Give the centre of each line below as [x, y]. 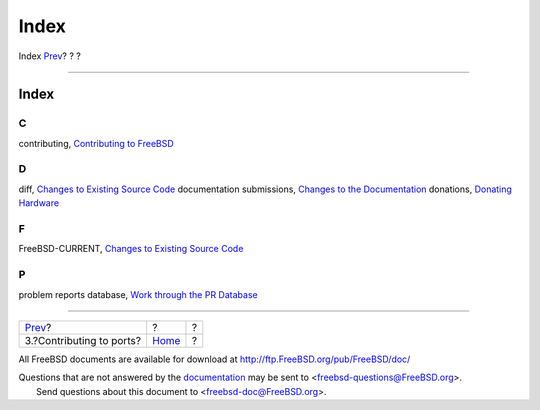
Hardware [39, 203]
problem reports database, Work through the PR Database [138, 294]
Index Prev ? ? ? [50, 56]
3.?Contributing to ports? [83, 340]
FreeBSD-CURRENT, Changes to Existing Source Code [131, 249]
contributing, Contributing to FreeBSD [96, 143]
